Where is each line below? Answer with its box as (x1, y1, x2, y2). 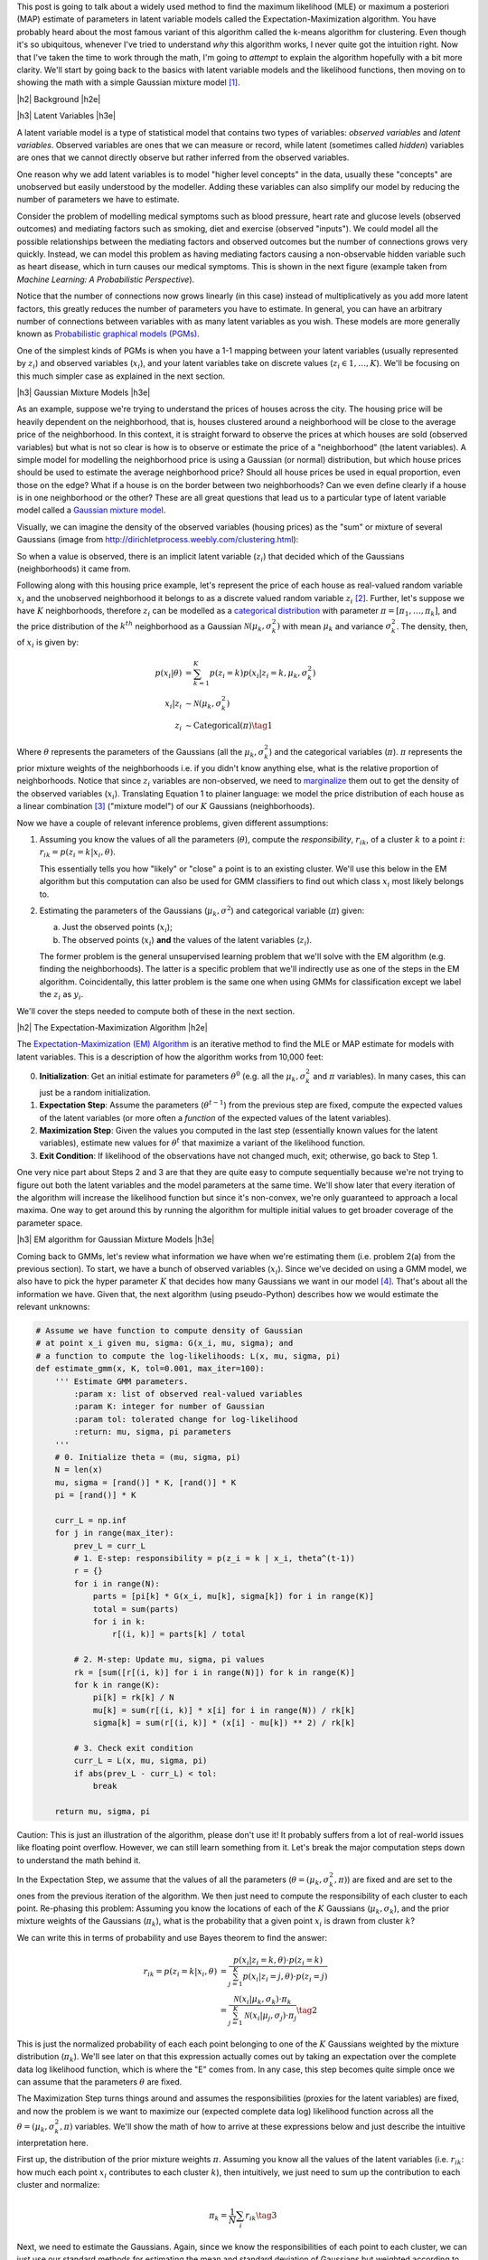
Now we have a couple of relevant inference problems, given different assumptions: (16, 817, 329, 828)
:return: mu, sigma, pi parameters (73, 1427, 232, 1437)
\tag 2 (296, 2005, 318, 2015)
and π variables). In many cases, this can (313, 1071, 466, 1082)
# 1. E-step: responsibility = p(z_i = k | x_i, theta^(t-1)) (73, 1553, 356, 1564)
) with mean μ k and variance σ (277, 620, 392, 634)
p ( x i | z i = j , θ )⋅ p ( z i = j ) (242, 1971, 328, 1983)
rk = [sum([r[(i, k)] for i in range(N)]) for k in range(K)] (73, 1667, 356, 1677)
